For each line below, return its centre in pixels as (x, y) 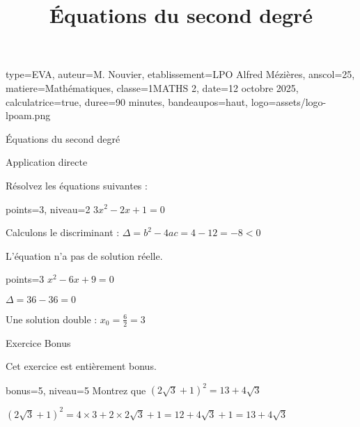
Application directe (47, 162)
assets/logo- (301, 101)
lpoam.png (28, 115)
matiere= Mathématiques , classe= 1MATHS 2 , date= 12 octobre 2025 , (152, 87)
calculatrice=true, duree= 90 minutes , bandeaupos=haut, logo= (141, 101)
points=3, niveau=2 (48, 209)
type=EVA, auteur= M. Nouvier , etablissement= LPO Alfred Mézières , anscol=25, (180, 74)
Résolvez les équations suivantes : (77, 185)
